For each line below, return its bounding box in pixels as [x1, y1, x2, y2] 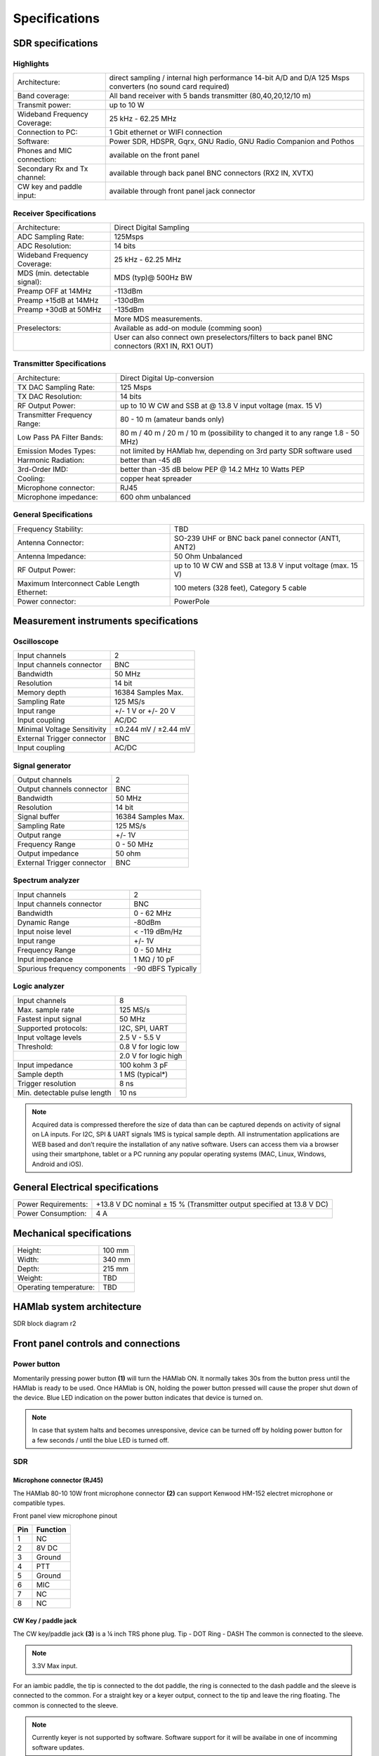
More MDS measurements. [114, 314, 203, 324]
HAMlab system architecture [13, 1301, 142, 1313]
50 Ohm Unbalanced [174, 551, 243, 561]
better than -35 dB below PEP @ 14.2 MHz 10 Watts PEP [119, 464, 305, 474]
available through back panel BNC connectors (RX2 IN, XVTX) [109, 169, 314, 178]
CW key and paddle [17, 182, 83, 192]
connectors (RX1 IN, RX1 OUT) [114, 341, 214, 351]
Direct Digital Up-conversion [119, 373, 214, 383]
